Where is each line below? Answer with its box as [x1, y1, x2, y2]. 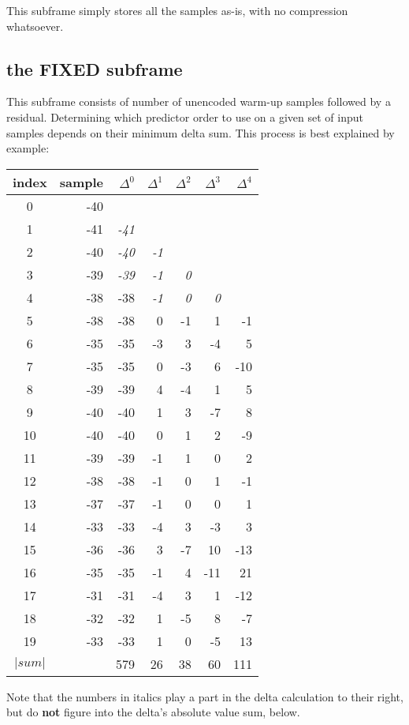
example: [6, 140, 50, 156]
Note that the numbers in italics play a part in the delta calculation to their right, [6, 688, 403, 704]
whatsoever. [6, 17, 64, 34]
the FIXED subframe [6, 56, 183, 81]
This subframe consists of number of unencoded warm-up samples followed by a [6, 93, 391, 110]
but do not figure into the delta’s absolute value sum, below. [6, 704, 300, 720]
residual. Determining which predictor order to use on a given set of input [6, 108, 363, 125]
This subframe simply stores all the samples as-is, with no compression [6, 2, 348, 18]
